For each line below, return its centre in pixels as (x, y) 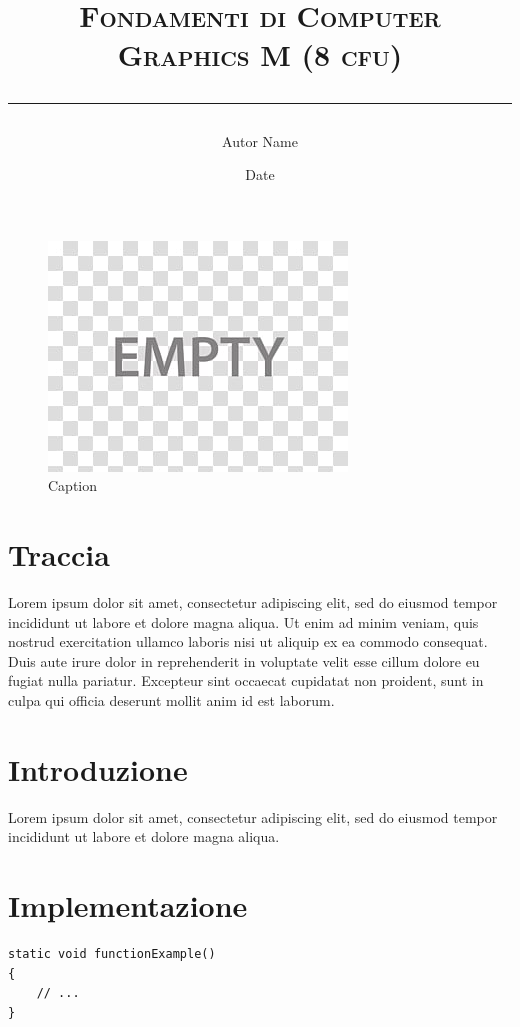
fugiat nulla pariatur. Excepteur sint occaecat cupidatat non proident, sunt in (246, 680)
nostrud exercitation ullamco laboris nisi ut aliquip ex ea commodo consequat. (248, 641)
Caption (73, 485)
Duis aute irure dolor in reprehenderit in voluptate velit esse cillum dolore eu (244, 660)
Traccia (59, 554)
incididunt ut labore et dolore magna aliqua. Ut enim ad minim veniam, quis (243, 621)
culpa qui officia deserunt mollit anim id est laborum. (171, 700)
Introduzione (98, 768)
